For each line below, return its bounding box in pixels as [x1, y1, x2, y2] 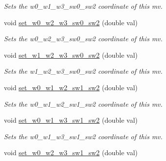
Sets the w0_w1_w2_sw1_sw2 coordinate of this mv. [4, 98, 163, 109]
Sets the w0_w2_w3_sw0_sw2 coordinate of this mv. [4, 33, 163, 44]
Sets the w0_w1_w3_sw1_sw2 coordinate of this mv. [4, 131, 163, 141]
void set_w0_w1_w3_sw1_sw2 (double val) [4, 115, 138, 125]
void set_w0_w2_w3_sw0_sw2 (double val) [4, 17, 138, 27]
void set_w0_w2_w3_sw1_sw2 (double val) [4, 147, 138, 158]
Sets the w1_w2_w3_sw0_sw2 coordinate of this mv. [4, 66, 163, 76]
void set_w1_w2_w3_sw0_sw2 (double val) [4, 49, 138, 60]
